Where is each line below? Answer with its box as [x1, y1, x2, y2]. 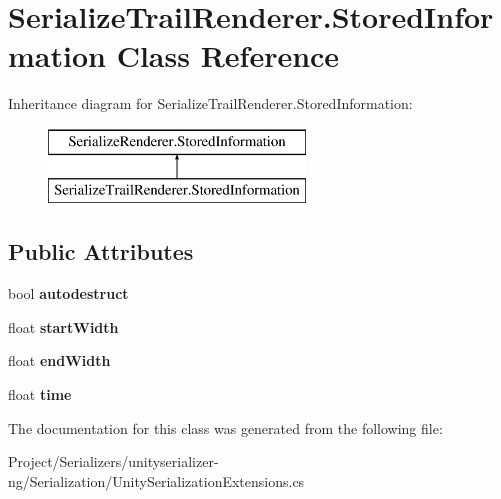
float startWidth [8, 316, 119, 337]
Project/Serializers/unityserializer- [8, 451, 219, 472]
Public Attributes [8, 236, 194, 267]
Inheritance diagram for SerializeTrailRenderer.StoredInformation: [8, 93, 413, 114]
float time [8, 384, 72, 405]
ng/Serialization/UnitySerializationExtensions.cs [8, 470, 305, 491]
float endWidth [8, 350, 111, 371]
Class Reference [116, 35, 340, 76]
